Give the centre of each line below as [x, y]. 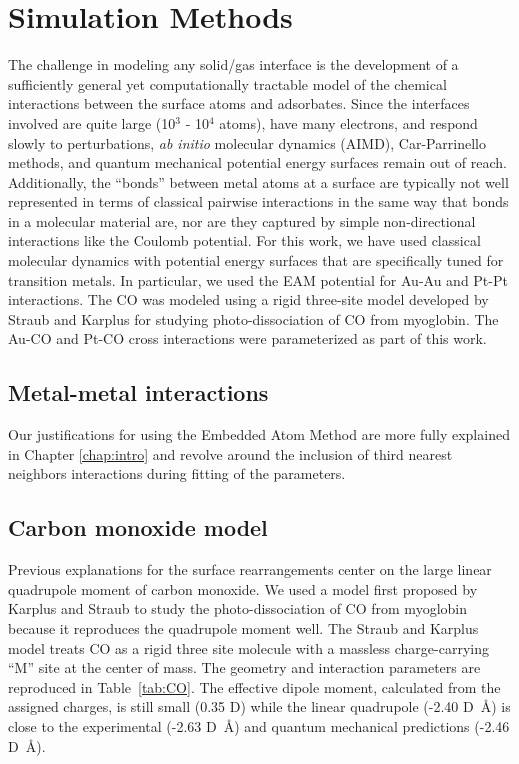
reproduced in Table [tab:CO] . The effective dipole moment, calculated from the [254, 686]
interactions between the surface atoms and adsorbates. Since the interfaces [239, 103]
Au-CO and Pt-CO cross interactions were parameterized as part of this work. [247, 338]
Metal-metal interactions [138, 392]
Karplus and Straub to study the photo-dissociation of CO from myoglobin [237, 608]
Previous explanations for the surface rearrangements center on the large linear [250, 569]
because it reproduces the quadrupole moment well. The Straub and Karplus [243, 628]
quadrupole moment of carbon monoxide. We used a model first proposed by [243, 588]
